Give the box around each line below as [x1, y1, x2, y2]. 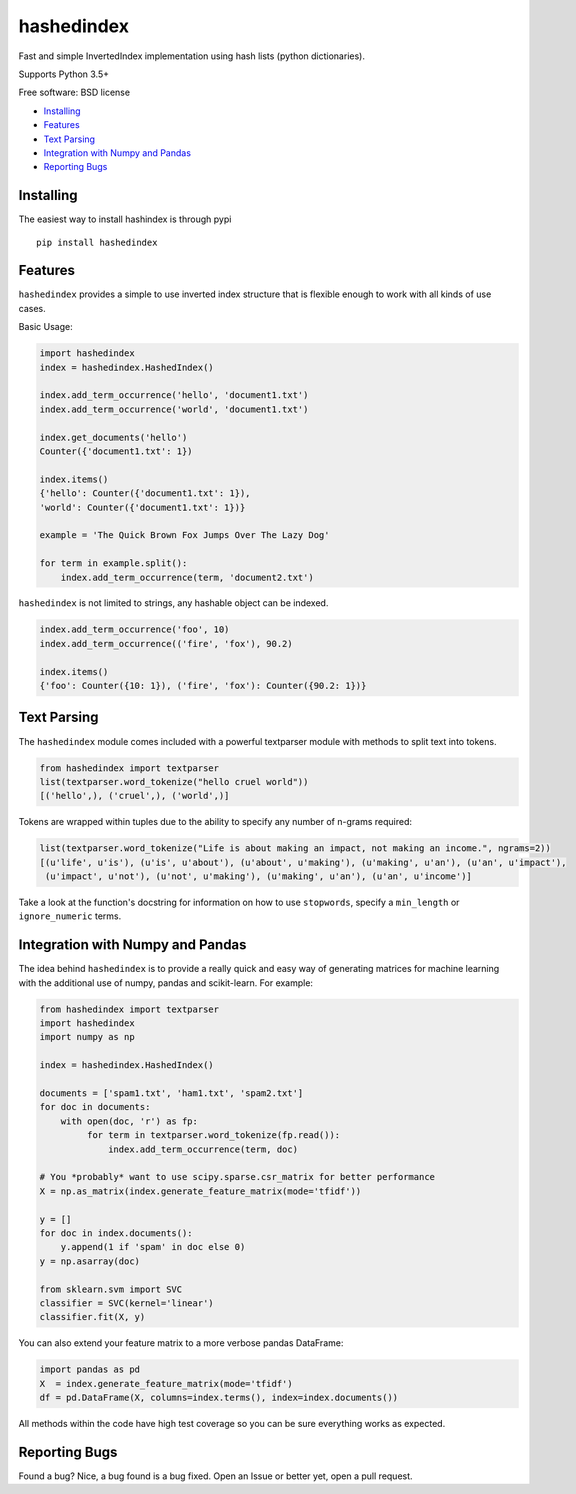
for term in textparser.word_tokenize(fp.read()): [86, 1130, 341, 1141]
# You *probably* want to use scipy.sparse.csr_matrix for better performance [39, 1171, 435, 1183]
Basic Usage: [18, 321, 74, 333]
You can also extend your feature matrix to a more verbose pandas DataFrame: [18, 1337, 344, 1349]
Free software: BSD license [18, 86, 130, 99]
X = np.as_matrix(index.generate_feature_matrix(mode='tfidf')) [39, 1185, 362, 1197]
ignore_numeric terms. [18, 910, 122, 922]
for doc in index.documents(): [39, 1227, 194, 1239]
